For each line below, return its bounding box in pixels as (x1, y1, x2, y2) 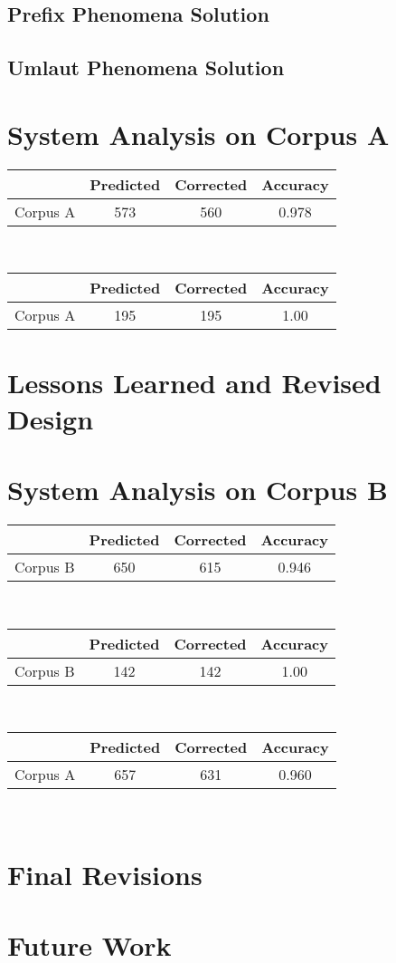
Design (7, 400, 94, 437)
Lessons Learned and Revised (7, 364, 382, 401)
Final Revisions (7, 855, 203, 892)
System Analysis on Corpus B (7, 471, 388, 508)
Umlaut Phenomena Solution (7, 53, 285, 82)
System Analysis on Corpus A (7, 115, 390, 152)
